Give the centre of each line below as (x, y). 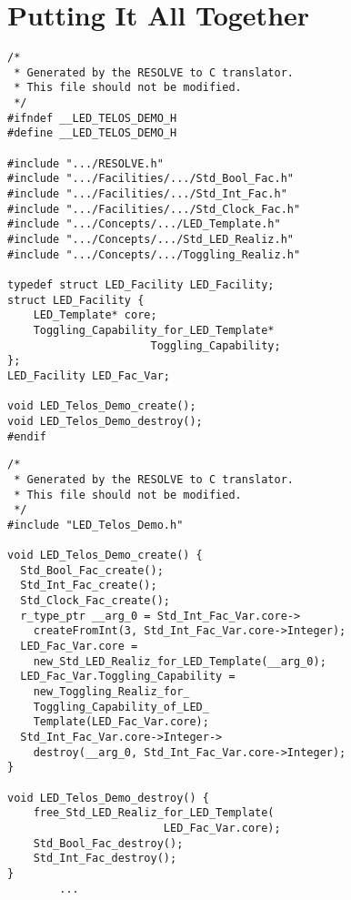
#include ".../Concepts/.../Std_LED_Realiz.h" (150, 239)
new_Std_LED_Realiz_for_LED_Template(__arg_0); (180, 661)
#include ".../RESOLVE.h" (85, 163)
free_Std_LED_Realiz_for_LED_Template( (154, 813)
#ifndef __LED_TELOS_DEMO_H (92, 118)
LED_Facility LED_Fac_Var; (89, 375)
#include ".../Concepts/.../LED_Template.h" (144, 224)
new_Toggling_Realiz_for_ (111, 692)
